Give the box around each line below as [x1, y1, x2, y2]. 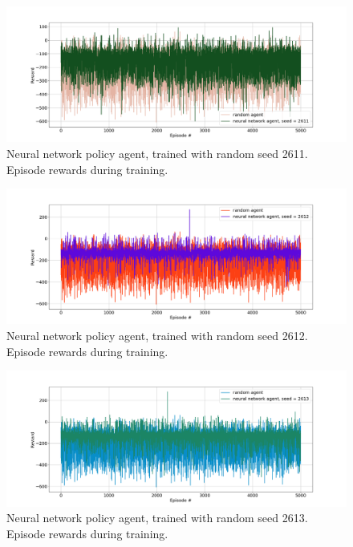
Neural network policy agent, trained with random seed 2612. [6, 327, 308, 344]
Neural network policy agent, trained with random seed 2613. [6, 509, 308, 526]
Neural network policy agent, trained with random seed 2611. [6, 144, 308, 161]
